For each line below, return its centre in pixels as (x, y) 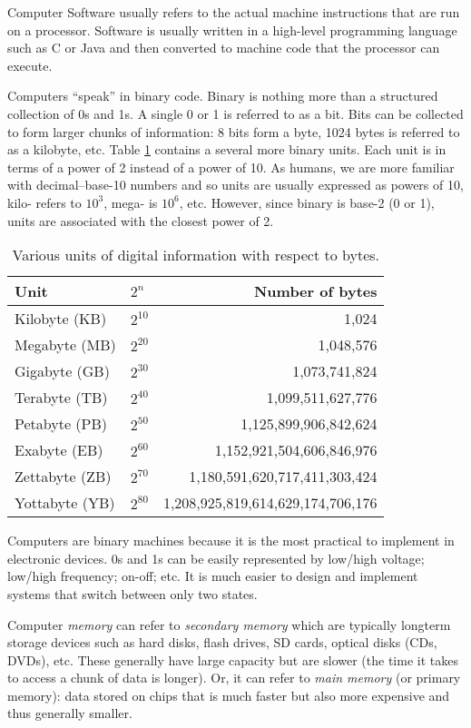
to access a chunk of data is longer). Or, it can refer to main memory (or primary (234, 678)
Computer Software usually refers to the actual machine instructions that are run (234, 12)
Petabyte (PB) (61, 424)
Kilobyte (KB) (61, 319)
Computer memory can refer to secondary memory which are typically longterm (229, 624)
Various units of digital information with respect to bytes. (196, 255)
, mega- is (131, 202)
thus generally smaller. (70, 713)
